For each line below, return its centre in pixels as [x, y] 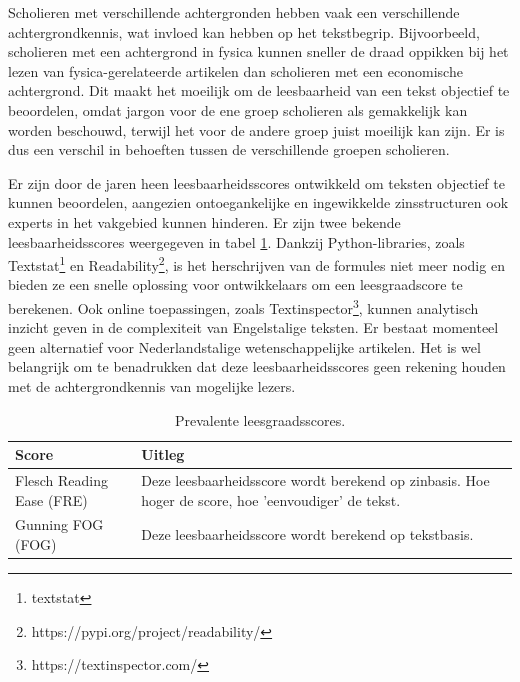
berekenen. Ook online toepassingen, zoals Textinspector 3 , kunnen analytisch [243, 306]
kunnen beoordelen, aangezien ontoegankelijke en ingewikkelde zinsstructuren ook [258, 202]
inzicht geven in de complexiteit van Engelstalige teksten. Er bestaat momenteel [253, 327]
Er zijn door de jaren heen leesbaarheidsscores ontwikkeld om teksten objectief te [256, 182]
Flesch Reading [62, 480]
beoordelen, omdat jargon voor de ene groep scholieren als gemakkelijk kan [238, 109]
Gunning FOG [59, 524]
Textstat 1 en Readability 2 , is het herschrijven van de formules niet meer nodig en [256, 263]
